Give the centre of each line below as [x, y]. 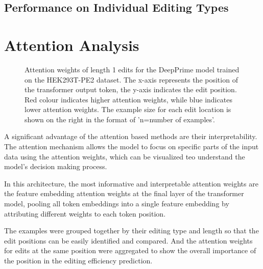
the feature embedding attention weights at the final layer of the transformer [124, 193]
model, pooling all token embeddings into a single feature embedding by [117, 204]
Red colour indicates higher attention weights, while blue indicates [128, 99]
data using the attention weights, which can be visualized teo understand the [125, 156]
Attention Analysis [72, 45]
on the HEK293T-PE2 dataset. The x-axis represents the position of [131, 79]
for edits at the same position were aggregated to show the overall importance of [130, 250]
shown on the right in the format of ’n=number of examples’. [120, 119]
